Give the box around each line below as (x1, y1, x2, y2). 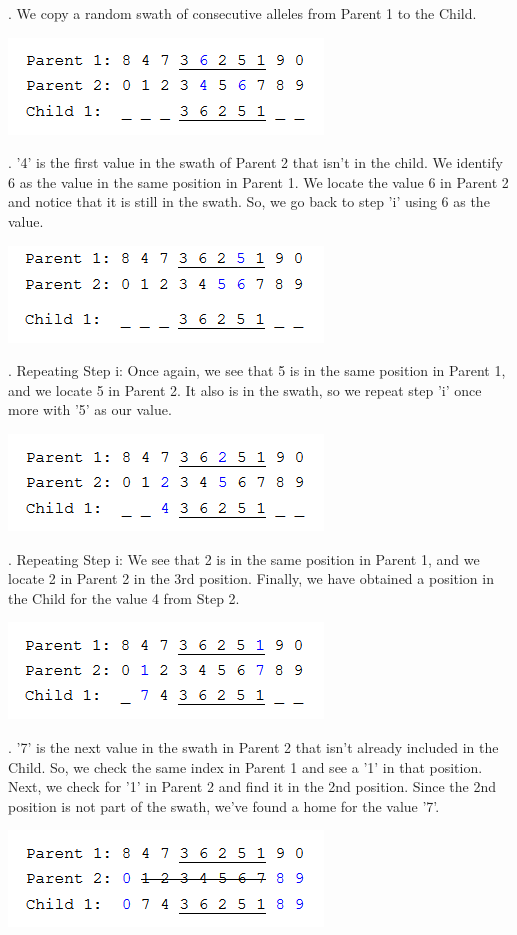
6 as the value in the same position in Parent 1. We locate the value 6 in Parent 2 (8, 171, 509, 192)
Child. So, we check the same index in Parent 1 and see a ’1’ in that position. (8, 756, 483, 777)
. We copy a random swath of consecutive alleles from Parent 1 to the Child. (8, 3, 477, 23)
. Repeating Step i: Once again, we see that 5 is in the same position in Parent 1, (8, 360, 506, 381)
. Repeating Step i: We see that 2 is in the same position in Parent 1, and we (8, 548, 480, 569)
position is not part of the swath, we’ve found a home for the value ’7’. (8, 795, 440, 816)
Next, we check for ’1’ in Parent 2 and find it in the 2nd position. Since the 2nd (8, 776, 497, 797)
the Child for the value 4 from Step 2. (8, 587, 240, 608)
